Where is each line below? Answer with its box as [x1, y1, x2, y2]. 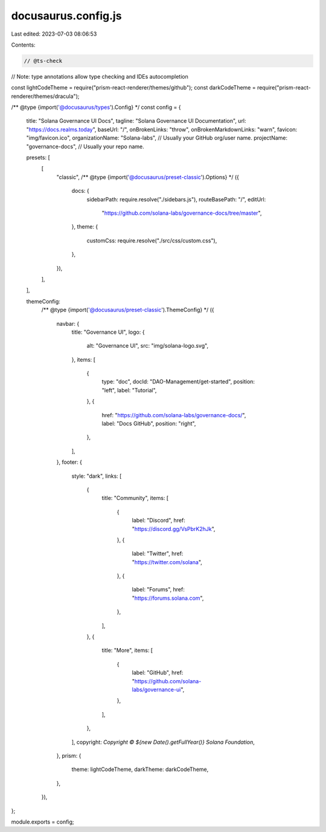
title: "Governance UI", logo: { [71, 328, 145, 336]
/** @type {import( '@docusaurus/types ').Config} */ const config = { [11, 103, 181, 111]
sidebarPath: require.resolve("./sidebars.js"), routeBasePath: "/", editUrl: [86, 195, 266, 203]
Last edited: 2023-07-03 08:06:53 [11, 30, 97, 37]
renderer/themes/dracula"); [11, 93, 80, 100]
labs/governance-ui [132, 686, 181, 693]
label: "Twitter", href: [132, 550, 184, 557]
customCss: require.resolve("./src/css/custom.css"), [86, 236, 217, 244]
